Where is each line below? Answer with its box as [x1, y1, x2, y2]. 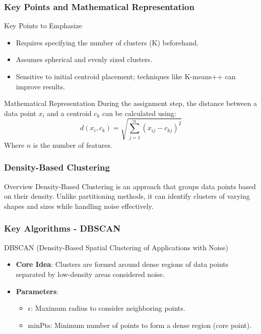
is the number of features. [33, 139, 112, 150]
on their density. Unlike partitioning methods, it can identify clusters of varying [4, 191, 250, 201]
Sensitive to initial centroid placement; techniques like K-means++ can [16, 71, 236, 81]
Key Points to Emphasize [4, 20, 82, 31]
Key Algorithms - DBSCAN [4, 222, 121, 235]
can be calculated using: [102, 107, 176, 118]
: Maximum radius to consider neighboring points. [31, 303, 185, 313]
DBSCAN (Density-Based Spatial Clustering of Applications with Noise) [4, 242, 228, 252]
